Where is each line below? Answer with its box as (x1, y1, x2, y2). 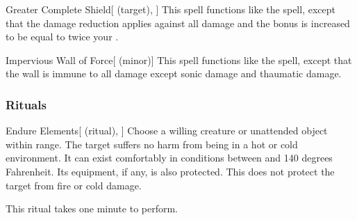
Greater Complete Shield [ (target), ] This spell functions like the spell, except (6, 2, 335, 16)
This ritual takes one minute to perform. (6, 201, 178, 216)
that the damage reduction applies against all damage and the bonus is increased (6, 15, 350, 30)
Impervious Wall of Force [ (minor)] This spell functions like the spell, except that (6, 52, 352, 67)
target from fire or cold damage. (6, 178, 142, 192)
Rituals (6, 95, 47, 113)
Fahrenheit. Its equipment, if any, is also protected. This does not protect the (6, 164, 335, 178)
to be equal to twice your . (6, 29, 119, 44)
